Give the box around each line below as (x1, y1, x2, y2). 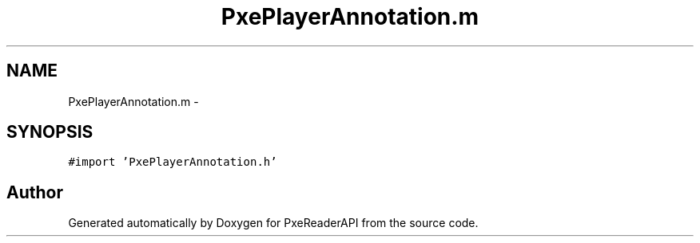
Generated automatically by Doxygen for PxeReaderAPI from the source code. (68, 216, 479, 230)
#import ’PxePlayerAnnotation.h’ (68, 155, 277, 169)
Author (6, 182, 63, 202)
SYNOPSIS (6, 122, 93, 143)
